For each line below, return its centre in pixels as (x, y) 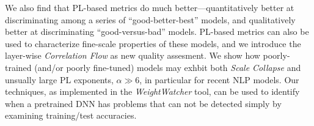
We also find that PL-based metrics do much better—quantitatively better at (150, 7)
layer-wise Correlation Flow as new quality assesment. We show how (133, 55)
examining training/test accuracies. (71, 115)
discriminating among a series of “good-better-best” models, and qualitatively (150, 19)
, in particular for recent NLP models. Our (219, 79)
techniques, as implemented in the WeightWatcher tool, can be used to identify (152, 91)
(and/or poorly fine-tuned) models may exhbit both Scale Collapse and (168, 67)
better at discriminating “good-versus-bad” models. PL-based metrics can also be (157, 31)
